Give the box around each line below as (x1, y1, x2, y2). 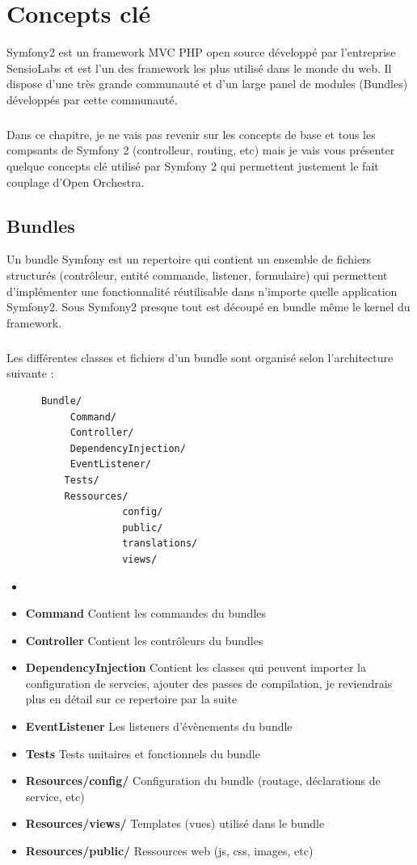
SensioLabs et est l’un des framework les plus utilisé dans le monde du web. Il (6, 59, 392, 76)
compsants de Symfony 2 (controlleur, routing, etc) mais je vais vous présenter (6, 141, 395, 158)
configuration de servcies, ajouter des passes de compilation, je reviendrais (25, 674, 393, 691)
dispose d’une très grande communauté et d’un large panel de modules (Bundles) (6, 75, 408, 92)
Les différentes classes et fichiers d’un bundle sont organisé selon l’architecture (6, 348, 394, 365)
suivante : (6, 365, 54, 382)
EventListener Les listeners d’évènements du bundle (25, 718, 293, 735)
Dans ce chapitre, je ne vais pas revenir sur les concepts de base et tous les (6, 125, 376, 142)
